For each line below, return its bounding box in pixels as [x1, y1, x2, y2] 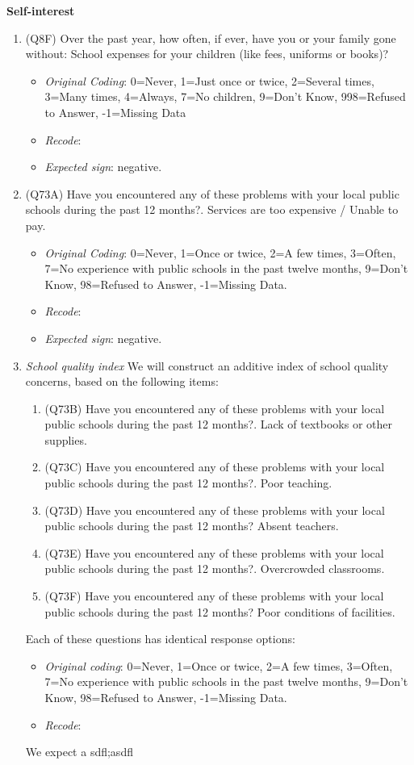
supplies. [44, 431, 87, 448]
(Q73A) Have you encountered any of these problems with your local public [25, 185, 399, 202]
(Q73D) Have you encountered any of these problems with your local [44, 501, 385, 518]
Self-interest [6, 2, 75, 19]
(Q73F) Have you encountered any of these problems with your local [44, 587, 384, 604]
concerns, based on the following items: [25, 373, 219, 390]
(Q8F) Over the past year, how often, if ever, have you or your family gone [25, 29, 396, 46]
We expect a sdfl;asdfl [25, 743, 133, 760]
